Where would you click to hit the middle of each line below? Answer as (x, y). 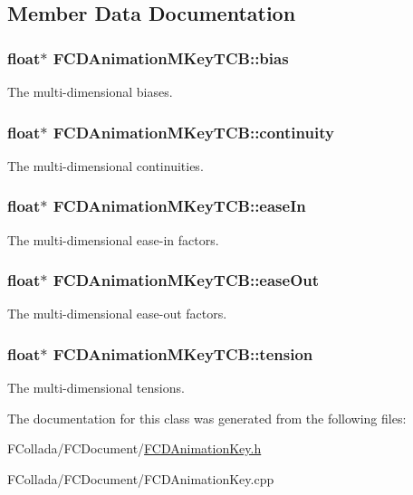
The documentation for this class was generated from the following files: (207, 418)
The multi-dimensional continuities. (106, 165)
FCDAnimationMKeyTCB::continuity (193, 132)
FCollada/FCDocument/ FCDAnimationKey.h (134, 448)
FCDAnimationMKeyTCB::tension (183, 353)
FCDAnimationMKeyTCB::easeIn (179, 206)
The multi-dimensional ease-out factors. (117, 314)
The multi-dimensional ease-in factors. (113, 239)
